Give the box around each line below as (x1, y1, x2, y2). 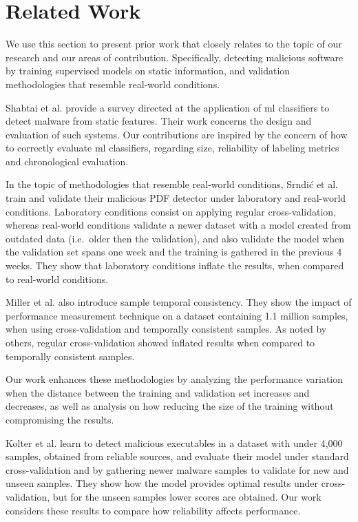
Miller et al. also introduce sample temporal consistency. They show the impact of (6, 295, 352, 309)
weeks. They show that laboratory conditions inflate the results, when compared (6, 258, 344, 273)
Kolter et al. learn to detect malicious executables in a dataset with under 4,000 (6, 435, 343, 450)
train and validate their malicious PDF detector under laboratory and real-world (6, 191, 346, 205)
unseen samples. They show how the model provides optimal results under (6, 476, 319, 490)
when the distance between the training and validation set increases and (6, 385, 310, 399)
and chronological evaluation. (6, 154, 129, 168)
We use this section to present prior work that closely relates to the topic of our (6, 36, 342, 51)
